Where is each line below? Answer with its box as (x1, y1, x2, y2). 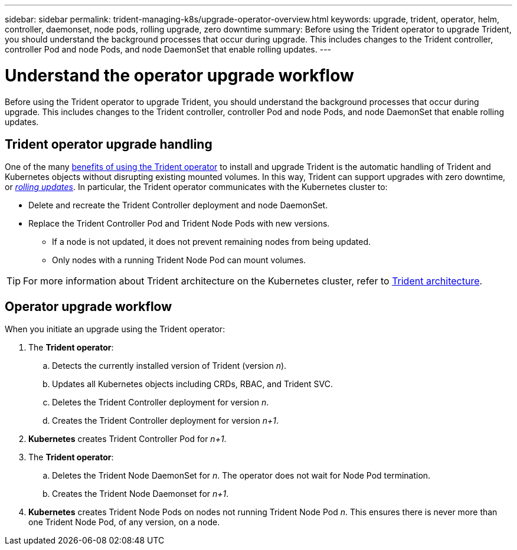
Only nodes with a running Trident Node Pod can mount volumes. (52, 255, 306, 266)
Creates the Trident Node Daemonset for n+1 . (52, 489, 229, 499)
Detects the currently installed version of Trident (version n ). (52, 361, 287, 371)
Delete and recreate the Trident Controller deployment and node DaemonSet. (28, 200, 328, 211)
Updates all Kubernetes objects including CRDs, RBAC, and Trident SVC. (52, 379, 333, 389)
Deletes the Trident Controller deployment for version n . (52, 397, 269, 408)
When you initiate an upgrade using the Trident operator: (5, 324, 225, 335)
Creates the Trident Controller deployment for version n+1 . (52, 415, 279, 426)
